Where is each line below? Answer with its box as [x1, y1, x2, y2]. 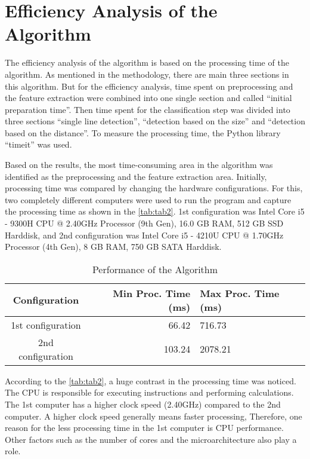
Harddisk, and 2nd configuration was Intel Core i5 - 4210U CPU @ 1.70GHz [5, 228, 284, 241]
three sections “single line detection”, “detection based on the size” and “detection [5, 115, 305, 127]
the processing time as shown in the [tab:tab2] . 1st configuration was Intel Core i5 [5, 205, 305, 218]
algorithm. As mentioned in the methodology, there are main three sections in [5, 68, 289, 80]
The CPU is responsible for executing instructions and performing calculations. [5, 386, 294, 399]
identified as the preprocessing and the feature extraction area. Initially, [5, 170, 267, 182]
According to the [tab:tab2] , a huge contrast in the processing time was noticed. [5, 374, 296, 387]
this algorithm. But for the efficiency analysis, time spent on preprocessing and [5, 79, 293, 92]
